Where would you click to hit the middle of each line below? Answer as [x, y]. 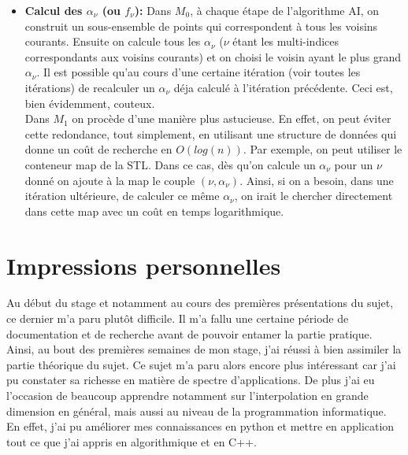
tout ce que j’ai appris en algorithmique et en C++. [132, 441]
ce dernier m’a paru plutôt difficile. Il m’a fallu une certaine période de [178, 318]
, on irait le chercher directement [313, 196]
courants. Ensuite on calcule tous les [113, 41]
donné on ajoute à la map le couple [110, 180]
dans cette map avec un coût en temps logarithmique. [154, 211]
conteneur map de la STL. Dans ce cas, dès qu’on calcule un [170, 164]
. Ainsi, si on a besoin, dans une [317, 180]
